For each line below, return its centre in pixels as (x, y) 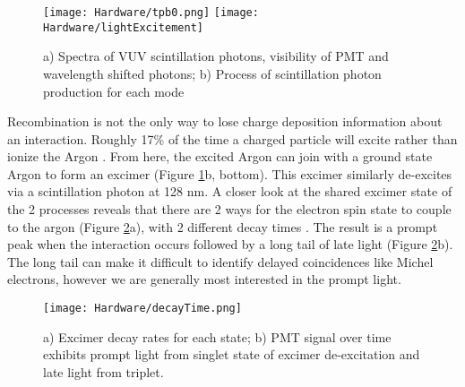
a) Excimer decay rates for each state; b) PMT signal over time (217, 336)
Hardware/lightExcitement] (123, 27)
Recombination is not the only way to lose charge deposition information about (225, 121)
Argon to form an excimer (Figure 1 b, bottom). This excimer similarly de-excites (230, 173)
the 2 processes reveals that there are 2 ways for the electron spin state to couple (229, 209)
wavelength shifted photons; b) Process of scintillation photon (212, 73)
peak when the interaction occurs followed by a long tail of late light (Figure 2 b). (230, 244)
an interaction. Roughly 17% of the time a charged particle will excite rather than (232, 138)
